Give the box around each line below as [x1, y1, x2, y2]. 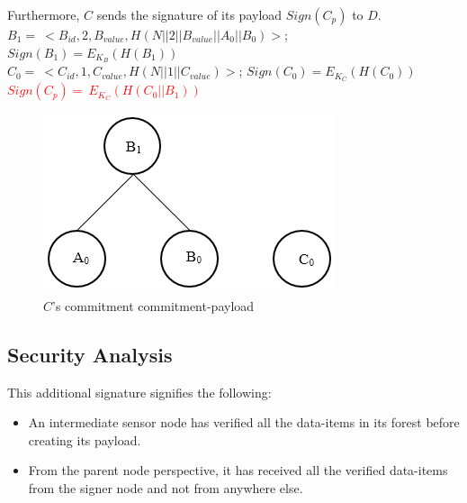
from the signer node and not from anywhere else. [28, 479, 303, 498]
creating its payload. [28, 430, 141, 449]
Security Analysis [7, 340, 173, 368]
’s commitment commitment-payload [52, 296, 255, 315]
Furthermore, [7, 5, 80, 23]
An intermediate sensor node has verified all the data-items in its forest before [28, 413, 460, 432]
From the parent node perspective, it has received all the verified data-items [28, 461, 448, 480]
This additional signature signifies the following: [7, 382, 272, 401]
